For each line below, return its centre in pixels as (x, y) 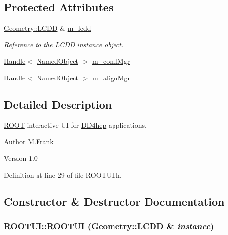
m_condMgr (111, 61)
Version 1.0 (21, 158)
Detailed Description (58, 104)
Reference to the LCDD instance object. (64, 44)
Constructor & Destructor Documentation (114, 201)
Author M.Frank (29, 141)
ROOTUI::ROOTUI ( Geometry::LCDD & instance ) (109, 225)
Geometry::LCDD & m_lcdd (48, 28)
